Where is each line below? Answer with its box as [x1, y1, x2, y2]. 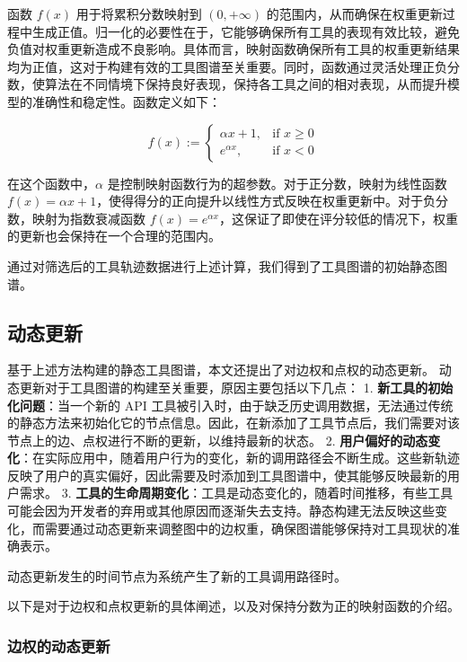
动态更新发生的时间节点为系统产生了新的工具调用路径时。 [7, 566, 347, 585]
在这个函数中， [7, 173, 95, 192]
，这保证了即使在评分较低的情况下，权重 [218, 208, 458, 227]
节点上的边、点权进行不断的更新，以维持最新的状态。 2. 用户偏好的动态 [7, 430, 428, 449]
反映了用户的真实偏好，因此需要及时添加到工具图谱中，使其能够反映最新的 [7, 465, 447, 484]
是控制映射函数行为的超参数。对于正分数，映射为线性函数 [107, 173, 447, 192]
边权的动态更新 [7, 634, 110, 657]
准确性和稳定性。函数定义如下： [31, 92, 221, 110]
